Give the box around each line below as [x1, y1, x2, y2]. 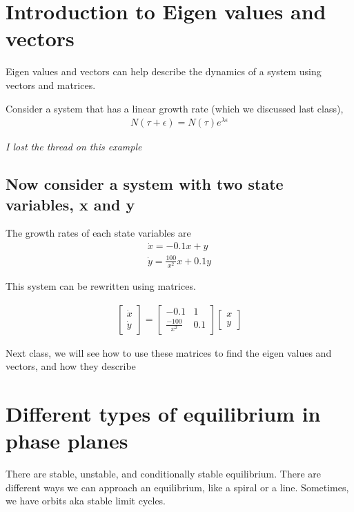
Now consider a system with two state [6, 173, 284, 195]
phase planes [6, 426, 128, 455]
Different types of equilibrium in [6, 399, 321, 427]
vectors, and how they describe [6, 359, 136, 373]
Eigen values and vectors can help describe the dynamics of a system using [6, 64, 322, 79]
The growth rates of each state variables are [6, 226, 191, 240]
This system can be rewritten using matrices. [6, 278, 196, 293]
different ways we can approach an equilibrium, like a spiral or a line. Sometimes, [6, 480, 349, 494]
